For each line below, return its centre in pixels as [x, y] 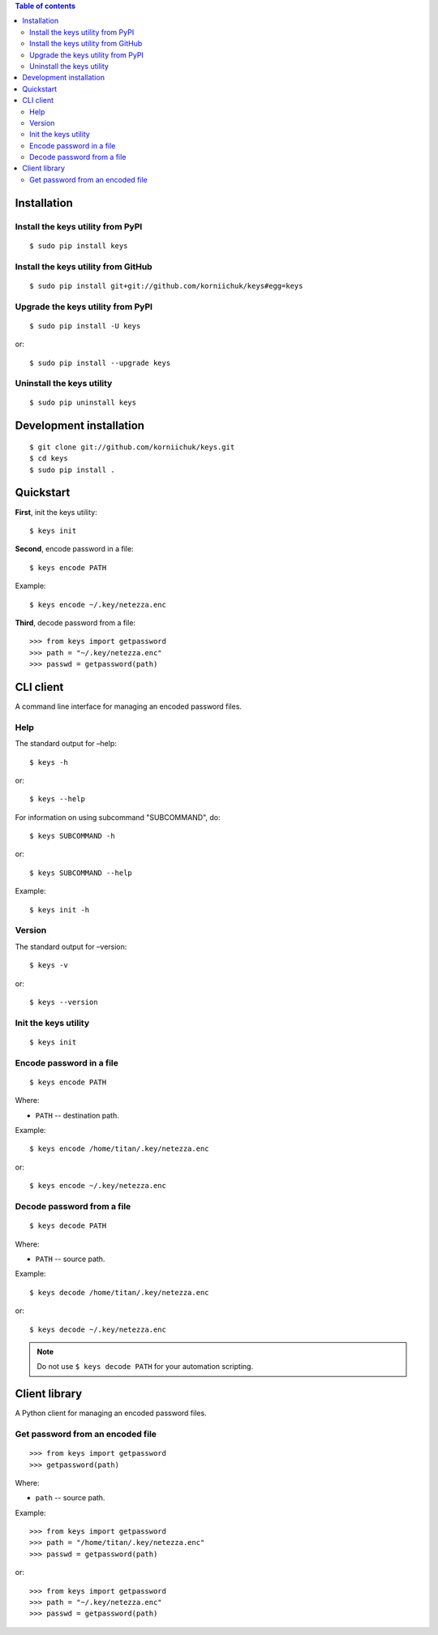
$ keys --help [57, 799]
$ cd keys [49, 459]
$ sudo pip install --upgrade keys [100, 363]
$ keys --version [64, 1002]
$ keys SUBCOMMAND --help [81, 873]
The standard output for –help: [66, 744]
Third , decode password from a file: [75, 622]
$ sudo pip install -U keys [85, 326]
